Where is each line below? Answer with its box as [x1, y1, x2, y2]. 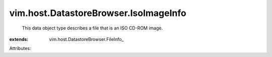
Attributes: [9, 45, 31, 51]
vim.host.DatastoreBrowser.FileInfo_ [49, 36, 124, 42]
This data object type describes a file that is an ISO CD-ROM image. [22, 25, 163, 31]
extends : [9, 36, 29, 42]
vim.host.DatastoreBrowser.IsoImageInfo [9, 7, 186, 18]
